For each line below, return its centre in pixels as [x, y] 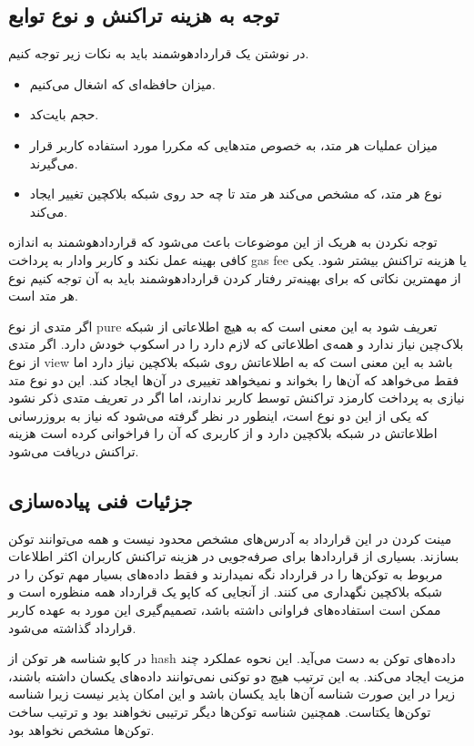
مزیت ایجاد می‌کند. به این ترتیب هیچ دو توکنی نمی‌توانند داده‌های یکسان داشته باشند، [237, 675]
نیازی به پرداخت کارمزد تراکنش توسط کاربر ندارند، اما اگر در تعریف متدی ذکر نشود [237, 398]
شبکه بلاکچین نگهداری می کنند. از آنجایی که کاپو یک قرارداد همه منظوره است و [225, 592]
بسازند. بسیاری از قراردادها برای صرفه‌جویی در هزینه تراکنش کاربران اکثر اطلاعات [234, 556]
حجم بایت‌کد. [64, 114]
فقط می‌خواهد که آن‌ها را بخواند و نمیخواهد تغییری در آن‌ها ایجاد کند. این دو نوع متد [234, 379]
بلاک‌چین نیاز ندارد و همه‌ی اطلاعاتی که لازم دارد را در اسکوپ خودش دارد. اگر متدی [236, 344]
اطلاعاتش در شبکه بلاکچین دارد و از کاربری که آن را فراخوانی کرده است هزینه [223, 433]
